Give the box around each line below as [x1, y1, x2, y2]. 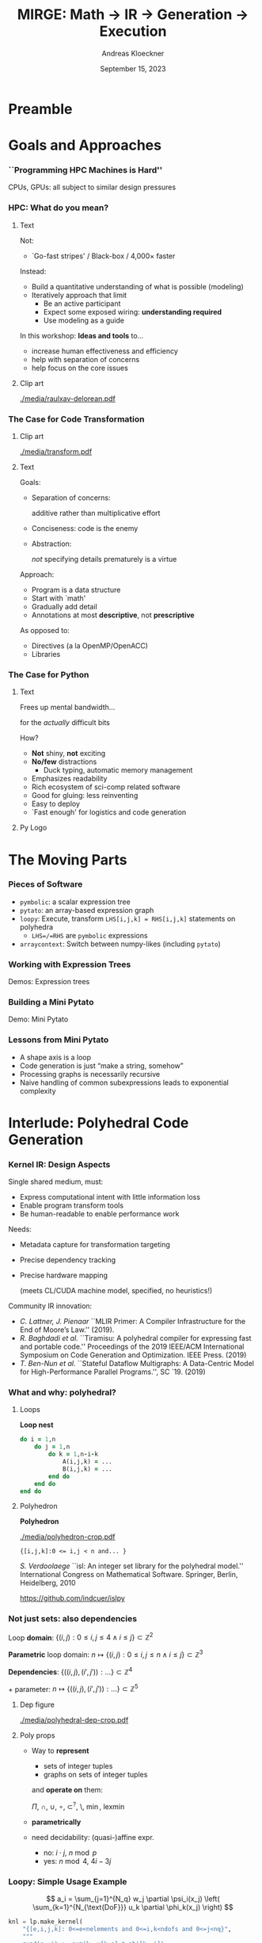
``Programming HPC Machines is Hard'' [8, 165, 163, 176]
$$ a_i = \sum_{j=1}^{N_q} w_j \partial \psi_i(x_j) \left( [46, 1894, 220, 1903]
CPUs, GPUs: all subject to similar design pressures [8, 182, 177, 192]
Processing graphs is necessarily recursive [19, 1069, 161, 1078]
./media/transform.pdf [19, 447, 93, 456]
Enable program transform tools [19, 1201, 124, 1210]
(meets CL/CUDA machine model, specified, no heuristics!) [19, 1286, 213, 1296]
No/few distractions [31, 757, 97, 766]
